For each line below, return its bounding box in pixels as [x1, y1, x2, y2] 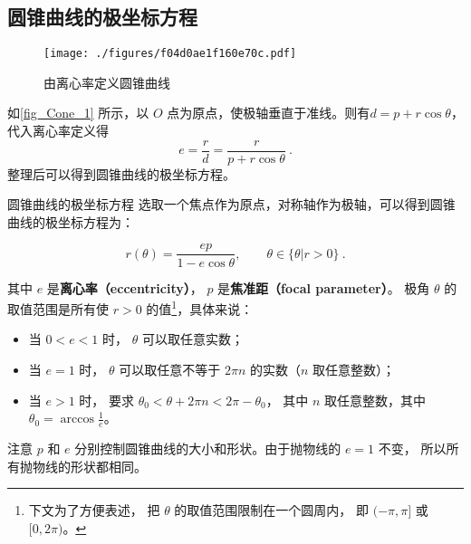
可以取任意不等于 [119, 359, 221, 378]
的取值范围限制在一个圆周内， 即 [174, 501, 370, 520]
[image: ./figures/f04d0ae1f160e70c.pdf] [43, 47, 297, 61]
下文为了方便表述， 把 [28, 501, 160, 520]
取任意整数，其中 [324, 390, 427, 409]
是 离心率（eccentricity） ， [46, 278, 203, 297]
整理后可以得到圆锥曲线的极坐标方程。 [7, 164, 235, 183]
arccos [60, 413, 95, 426]
